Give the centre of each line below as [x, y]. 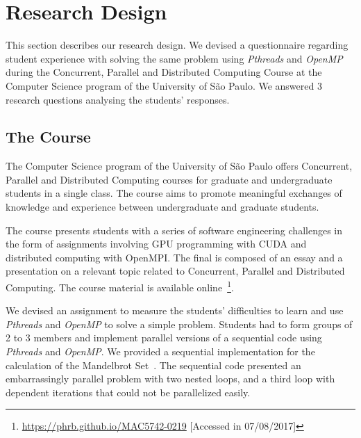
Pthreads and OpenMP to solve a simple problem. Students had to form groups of [179, 324]
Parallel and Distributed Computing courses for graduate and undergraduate [169, 179]
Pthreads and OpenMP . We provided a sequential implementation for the [160, 351]
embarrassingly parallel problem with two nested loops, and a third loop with [170, 379]
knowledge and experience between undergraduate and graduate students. [162, 207]
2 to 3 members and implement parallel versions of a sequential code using [164, 338]
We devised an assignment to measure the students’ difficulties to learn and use [175, 310]
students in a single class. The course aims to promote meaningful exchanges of [174, 193]
